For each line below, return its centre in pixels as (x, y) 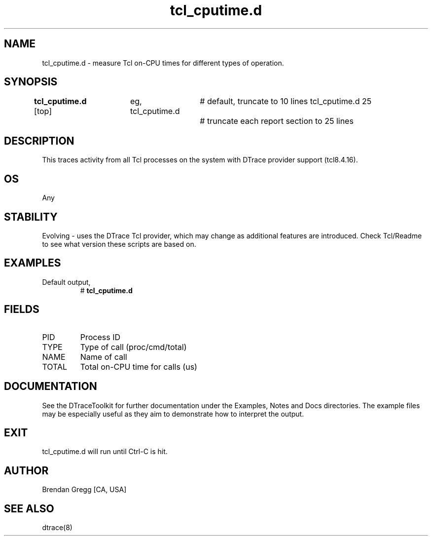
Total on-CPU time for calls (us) (139, 366)
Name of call (104, 357)
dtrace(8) (57, 528)
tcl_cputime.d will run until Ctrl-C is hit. (105, 452)
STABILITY (31, 217)
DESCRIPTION (39, 141)
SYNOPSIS (31, 82)
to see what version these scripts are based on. (119, 244)
